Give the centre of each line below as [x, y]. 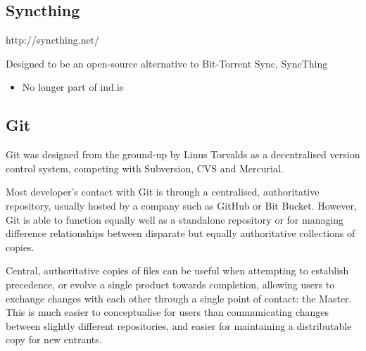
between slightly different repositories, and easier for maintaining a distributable [179, 325]
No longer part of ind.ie [73, 87]
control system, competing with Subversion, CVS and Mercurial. [145, 168]
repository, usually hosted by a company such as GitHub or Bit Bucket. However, [181, 205]
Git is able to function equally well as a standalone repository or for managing [175, 219]
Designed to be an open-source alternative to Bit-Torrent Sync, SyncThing [167, 63]
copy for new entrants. [54, 339]
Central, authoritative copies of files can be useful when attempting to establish [177, 270]
